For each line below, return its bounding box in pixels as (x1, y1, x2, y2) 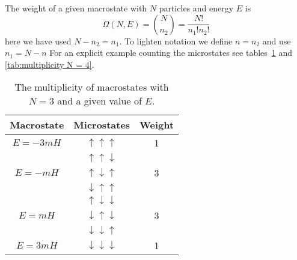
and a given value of (57, 94, 142, 108)
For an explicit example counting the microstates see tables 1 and (49, 46, 293, 59)
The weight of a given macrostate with (5, 2, 147, 14)
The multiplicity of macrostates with (14, 80, 169, 94)
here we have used (5, 34, 72, 47)
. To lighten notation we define (119, 34, 233, 47)
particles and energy (159, 2, 234, 14)
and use (262, 34, 291, 47)
